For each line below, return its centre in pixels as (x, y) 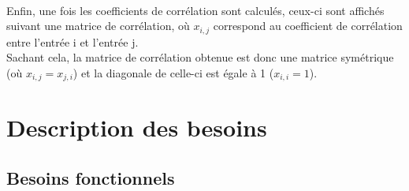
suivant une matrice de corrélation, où (98, 26)
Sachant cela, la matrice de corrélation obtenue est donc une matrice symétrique (200, 57)
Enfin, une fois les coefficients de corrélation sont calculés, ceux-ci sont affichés (195, 10)
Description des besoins (137, 127)
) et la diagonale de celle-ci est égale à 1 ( (173, 72)
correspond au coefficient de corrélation (308, 26)
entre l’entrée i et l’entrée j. (73, 41)
